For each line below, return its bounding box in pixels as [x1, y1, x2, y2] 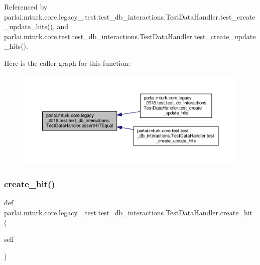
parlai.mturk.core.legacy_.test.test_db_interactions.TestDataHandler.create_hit [4, 207, 253, 217]
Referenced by [4, 2, 48, 12]
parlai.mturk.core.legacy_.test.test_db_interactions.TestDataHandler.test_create [4, 11, 255, 22]
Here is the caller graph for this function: [4, 57, 131, 68]
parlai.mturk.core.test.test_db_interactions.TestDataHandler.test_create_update [4, 31, 256, 41]
